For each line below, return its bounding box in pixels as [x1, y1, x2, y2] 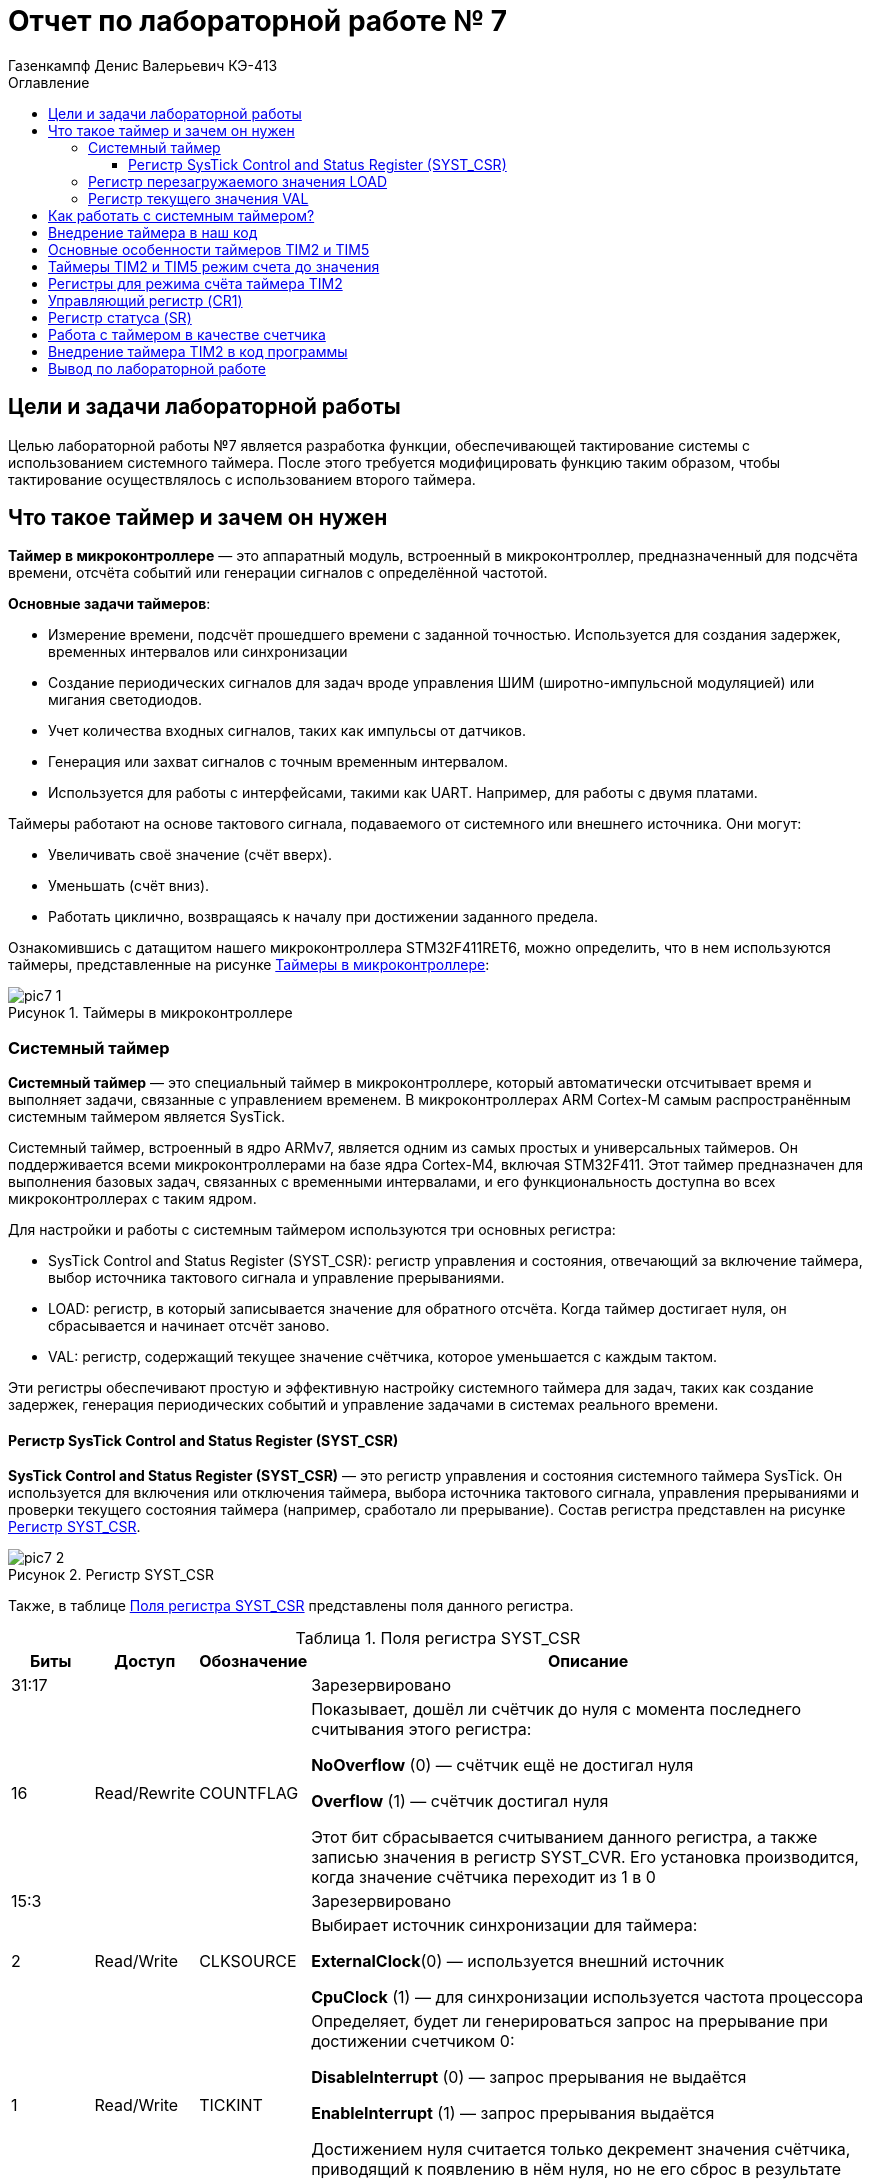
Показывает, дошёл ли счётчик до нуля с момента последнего [311, 1699, 802, 1720]
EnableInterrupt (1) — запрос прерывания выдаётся [311, 2103, 715, 2124]
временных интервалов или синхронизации [48, 643, 348, 661]
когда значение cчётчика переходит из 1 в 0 [311, 1867, 656, 1888]
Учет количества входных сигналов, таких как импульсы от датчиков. [48, 722, 526, 740]
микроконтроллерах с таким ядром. [8, 1190, 257, 1208]
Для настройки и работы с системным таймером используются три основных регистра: [8, 1221, 616, 1239]
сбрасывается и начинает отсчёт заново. [48, 1317, 330, 1335]
